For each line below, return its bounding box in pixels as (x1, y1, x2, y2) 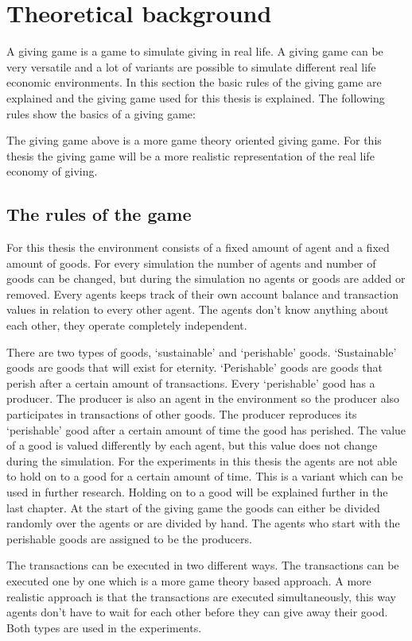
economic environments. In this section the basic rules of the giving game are (6, 74, 382, 91)
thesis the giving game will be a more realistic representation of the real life (6, 147, 375, 164)
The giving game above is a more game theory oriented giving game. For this (6, 132, 382, 149)
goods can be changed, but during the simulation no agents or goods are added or (6, 270, 406, 287)
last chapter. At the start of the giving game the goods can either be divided (6, 499, 380, 516)
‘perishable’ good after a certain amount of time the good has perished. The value (6, 421, 406, 438)
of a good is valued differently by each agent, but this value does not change (6, 437, 378, 454)
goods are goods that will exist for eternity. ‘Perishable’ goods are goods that (6, 359, 383, 376)
